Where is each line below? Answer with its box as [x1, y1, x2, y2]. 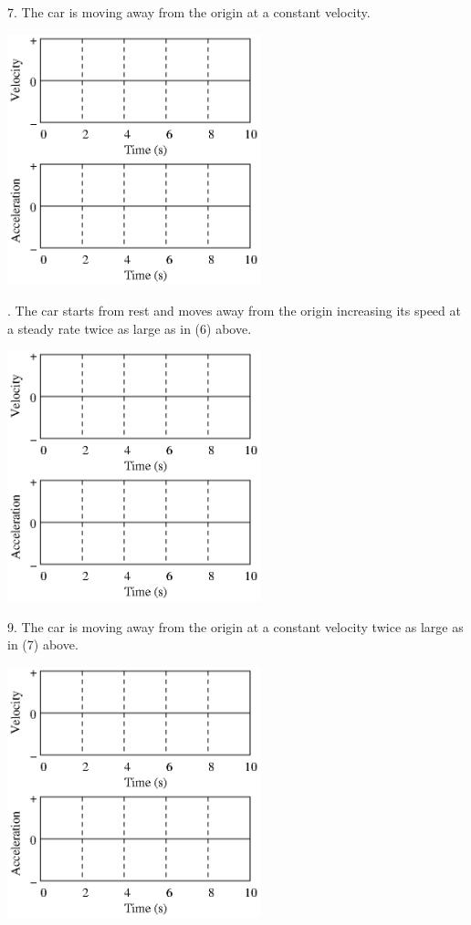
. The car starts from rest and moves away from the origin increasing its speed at [7, 301, 461, 320]
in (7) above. [7, 635, 78, 654]
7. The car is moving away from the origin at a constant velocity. [7, 3, 371, 21]
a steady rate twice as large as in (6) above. [7, 318, 252, 338]
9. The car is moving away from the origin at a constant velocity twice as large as [7, 617, 464, 636]
